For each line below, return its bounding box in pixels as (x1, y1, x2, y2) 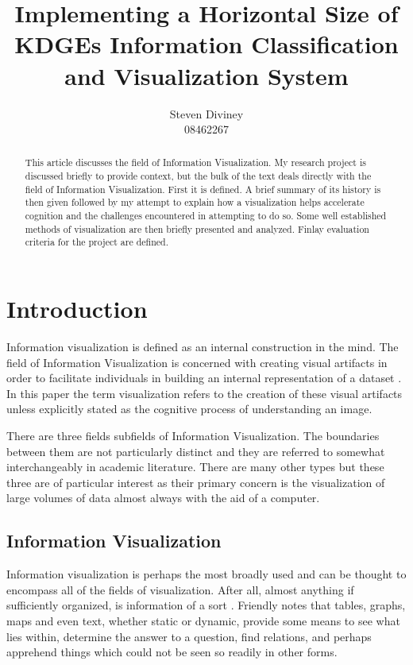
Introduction (6, 292, 148, 325)
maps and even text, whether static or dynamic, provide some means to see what (6, 612, 400, 628)
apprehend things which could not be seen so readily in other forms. (6, 644, 338, 660)
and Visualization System (64, 59, 349, 91)
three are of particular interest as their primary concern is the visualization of (6, 474, 385, 490)
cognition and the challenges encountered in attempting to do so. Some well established (25, 209, 387, 222)
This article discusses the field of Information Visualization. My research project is (25, 156, 366, 169)
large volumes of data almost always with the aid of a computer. (6, 489, 320, 506)
